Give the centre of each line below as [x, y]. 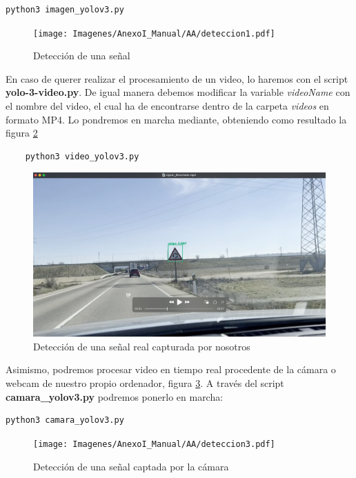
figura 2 [22, 133]
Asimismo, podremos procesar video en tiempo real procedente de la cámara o [171, 369]
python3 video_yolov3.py [82, 156]
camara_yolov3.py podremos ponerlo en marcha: [115, 396]
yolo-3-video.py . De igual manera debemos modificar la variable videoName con [178, 92]
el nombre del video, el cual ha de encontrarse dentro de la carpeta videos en [167, 106]
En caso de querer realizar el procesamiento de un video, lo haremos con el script [177, 78]
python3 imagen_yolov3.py [65, 10]
